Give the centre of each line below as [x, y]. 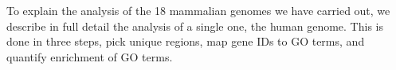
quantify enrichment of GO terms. [90, 56]
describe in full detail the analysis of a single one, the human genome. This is [195, 26]
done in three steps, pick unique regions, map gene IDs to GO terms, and [186, 41]
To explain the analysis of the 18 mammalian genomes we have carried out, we [198, 10]
